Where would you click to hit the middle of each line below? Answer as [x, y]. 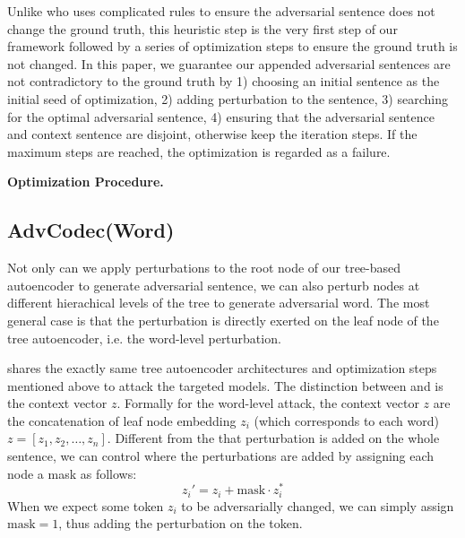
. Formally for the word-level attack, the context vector [268, 403]
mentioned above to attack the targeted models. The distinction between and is [225, 385]
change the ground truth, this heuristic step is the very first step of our [202, 28]
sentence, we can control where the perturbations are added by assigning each [221, 456]
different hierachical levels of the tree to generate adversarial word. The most [219, 303]
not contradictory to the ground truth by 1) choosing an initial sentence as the [224, 81]
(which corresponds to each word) [346, 420]
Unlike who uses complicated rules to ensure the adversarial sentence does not [221, 11]
